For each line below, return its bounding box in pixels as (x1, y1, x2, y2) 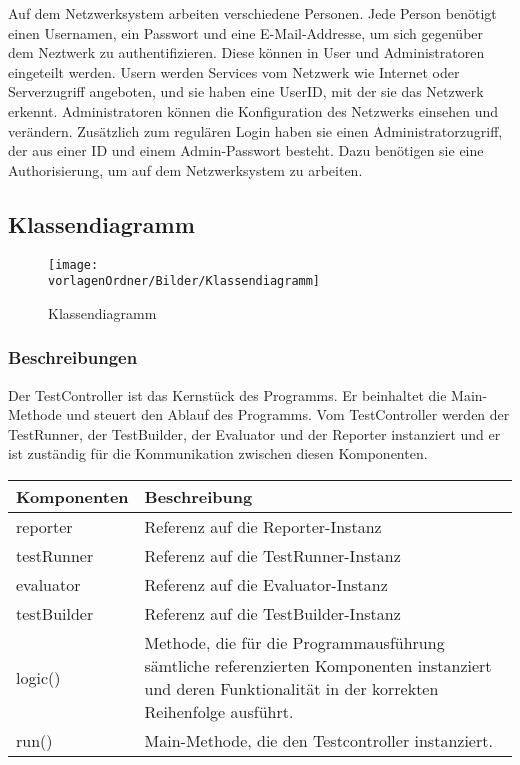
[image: (48, 257, 99, 272)
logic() (16, 665, 61, 689)
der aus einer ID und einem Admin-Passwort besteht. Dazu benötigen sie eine (8, 140, 484, 161)
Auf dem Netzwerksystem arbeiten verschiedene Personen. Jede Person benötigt (8, 3, 497, 23)
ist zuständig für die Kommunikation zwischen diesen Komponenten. (8, 443, 428, 464)
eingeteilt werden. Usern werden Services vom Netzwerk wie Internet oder (8, 61, 460, 82)
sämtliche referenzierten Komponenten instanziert (144, 654, 492, 678)
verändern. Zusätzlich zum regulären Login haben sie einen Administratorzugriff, (8, 120, 503, 141)
